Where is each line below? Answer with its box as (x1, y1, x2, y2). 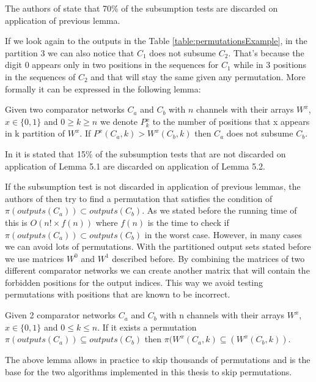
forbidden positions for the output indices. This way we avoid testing (5, 275, 263, 288)
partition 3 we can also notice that (5, 46, 134, 59)
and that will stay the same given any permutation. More (90, 70, 306, 83)
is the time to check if (147, 215, 229, 228)
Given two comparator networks (5, 103, 125, 116)
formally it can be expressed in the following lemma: (5, 82, 201, 95)
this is (5, 215, 28, 228)
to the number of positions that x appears (152, 114, 310, 127)
